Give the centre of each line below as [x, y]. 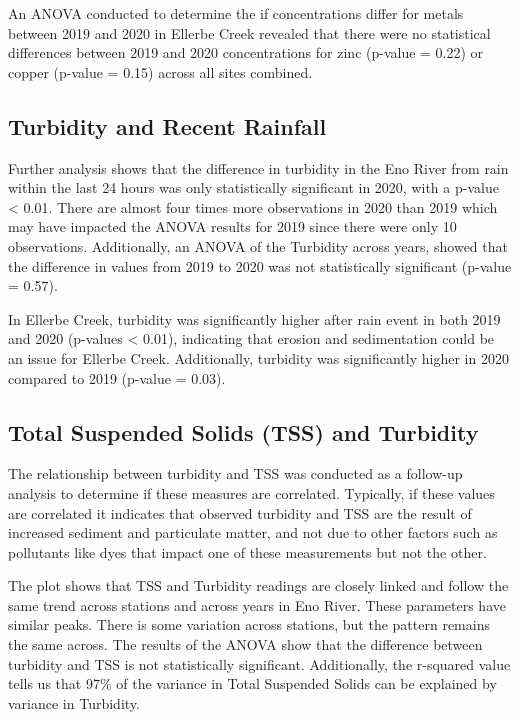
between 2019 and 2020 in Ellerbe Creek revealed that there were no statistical [249, 32]
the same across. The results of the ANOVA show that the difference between [245, 644]
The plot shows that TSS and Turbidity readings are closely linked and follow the [258, 585]
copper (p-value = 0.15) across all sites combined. [160, 71]
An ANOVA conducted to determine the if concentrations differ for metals [236, 13]
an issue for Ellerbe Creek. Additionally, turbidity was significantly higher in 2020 [258, 357]
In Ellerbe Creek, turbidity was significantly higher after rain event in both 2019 [254, 318]
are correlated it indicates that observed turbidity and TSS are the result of [240, 512]
